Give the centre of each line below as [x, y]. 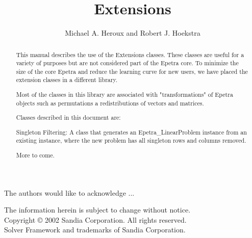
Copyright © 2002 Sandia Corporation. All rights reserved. [95, 219]
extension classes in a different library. [67, 80]
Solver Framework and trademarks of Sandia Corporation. [95, 230]
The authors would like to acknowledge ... [69, 192]
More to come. [35, 155]
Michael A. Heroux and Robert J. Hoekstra [133, 33]
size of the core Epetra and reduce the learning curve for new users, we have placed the [132, 71]
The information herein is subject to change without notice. [97, 210]
